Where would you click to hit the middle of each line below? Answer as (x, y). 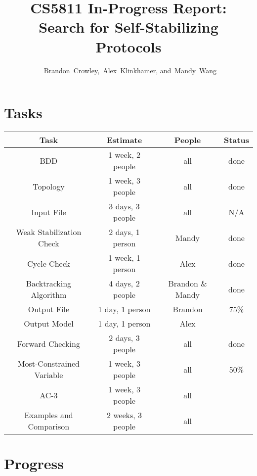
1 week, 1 (124, 258)
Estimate (124, 140)
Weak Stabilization (49, 232)
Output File (49, 309)
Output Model (49, 324)
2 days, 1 (124, 232)
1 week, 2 (124, 155)
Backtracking (49, 284)
